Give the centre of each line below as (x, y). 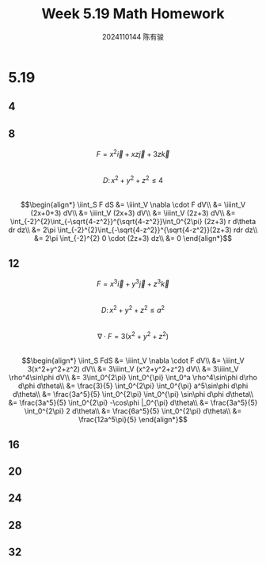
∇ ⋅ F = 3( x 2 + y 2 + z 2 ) (133, 335)
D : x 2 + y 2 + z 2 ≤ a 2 (133, 309)
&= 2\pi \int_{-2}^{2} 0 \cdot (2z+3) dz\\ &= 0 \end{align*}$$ (133, 238)
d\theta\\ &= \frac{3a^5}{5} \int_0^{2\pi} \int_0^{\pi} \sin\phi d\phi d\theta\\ (133, 394)
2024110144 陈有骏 (133, 36)
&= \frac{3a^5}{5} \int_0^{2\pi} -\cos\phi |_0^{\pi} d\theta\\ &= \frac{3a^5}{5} (133, 403)
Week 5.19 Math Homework (133, 14)
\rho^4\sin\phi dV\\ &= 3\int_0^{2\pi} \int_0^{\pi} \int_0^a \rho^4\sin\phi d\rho (133, 378)
